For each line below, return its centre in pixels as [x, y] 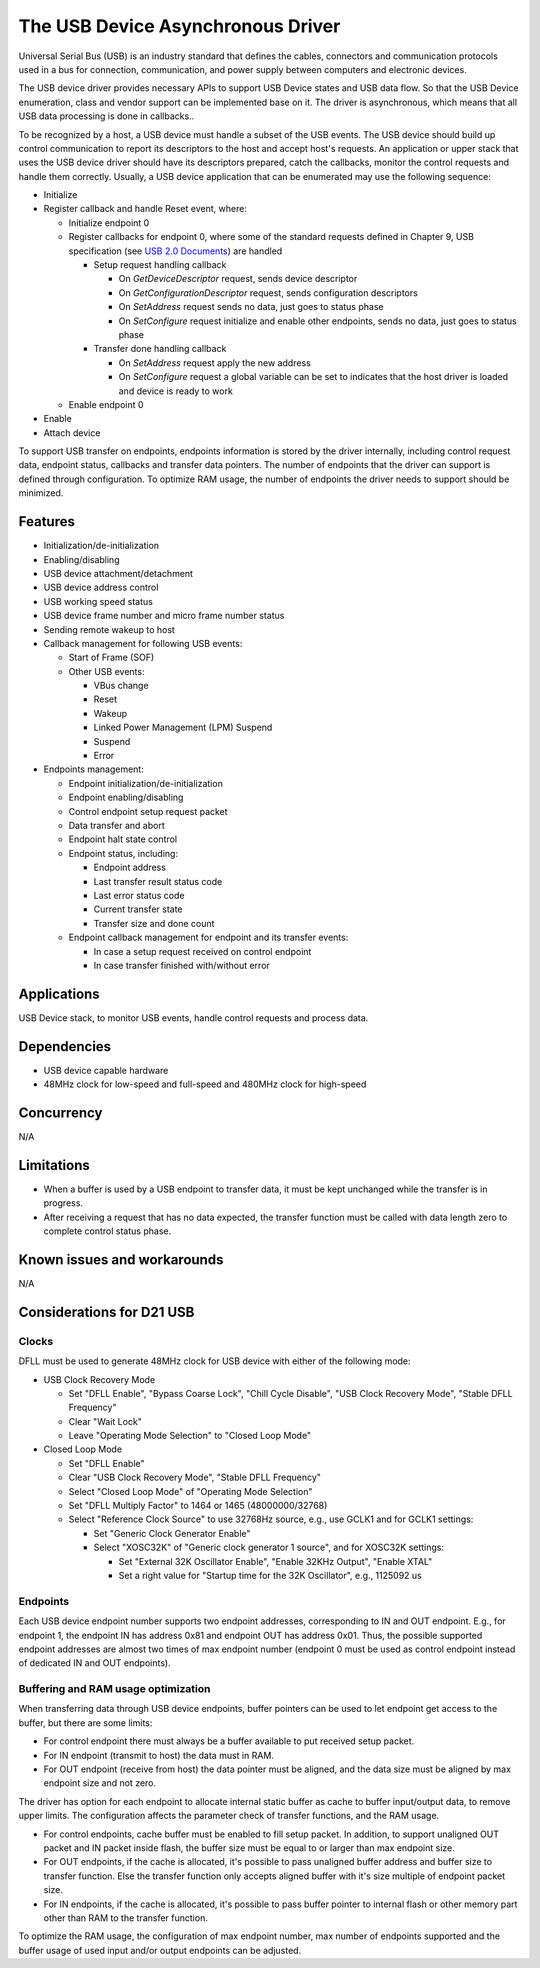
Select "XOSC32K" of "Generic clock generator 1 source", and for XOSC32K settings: [269, 1547]
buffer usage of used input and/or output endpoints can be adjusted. [160, 1950]
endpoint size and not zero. [100, 1783]
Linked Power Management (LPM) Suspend [183, 727]
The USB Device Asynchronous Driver [179, 26]
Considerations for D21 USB [106, 1311]
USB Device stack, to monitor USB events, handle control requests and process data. [193, 1017]
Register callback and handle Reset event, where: [145, 209]
